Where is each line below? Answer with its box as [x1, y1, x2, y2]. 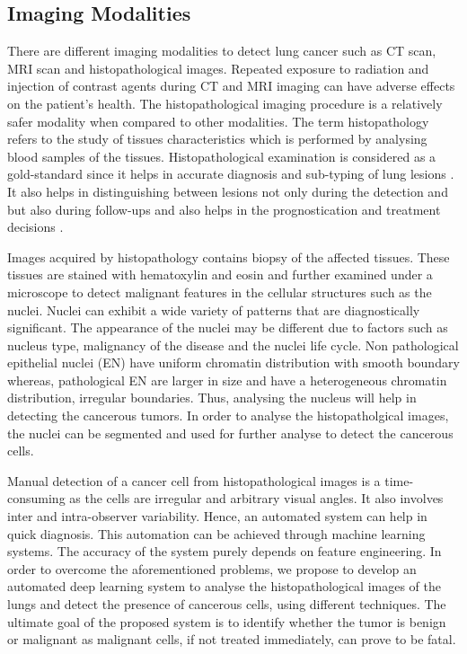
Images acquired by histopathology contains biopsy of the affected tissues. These [7, 247, 450, 266]
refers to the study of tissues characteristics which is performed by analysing [7, 129, 427, 148]
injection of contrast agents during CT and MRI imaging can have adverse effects [7, 76, 455, 95]
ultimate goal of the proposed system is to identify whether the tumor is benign [7, 612, 446, 631]
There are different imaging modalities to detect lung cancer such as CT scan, [7, 41, 436, 60]
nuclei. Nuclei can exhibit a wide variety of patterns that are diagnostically [7, 300, 420, 319]
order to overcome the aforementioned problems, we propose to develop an [7, 559, 417, 578]
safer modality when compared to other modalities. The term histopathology [7, 111, 429, 130]
